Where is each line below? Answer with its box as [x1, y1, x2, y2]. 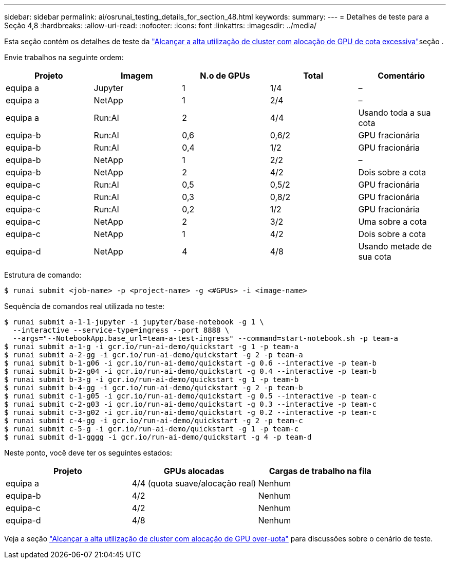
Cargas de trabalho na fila [269, 466, 371, 476]
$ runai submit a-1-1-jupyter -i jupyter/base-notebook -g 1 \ [4, 318, 264, 326]
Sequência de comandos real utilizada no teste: [4, 302, 165, 311]
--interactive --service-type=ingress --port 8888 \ [12, 326, 230, 334]
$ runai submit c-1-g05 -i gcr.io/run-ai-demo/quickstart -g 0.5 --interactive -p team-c [4, 392, 377, 400]
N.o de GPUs [200, 70, 250, 81]
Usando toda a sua [358, 107, 431, 118]
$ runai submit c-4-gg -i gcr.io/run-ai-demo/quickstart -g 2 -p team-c [4, 416, 303, 425]
